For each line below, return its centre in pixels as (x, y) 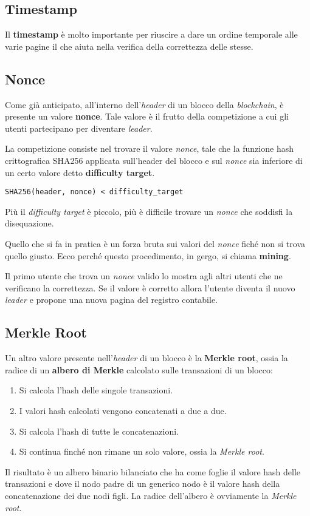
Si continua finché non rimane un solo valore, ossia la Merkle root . (142, 451)
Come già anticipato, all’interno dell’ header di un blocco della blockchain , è (144, 104)
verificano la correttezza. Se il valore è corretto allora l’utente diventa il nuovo (150, 287)
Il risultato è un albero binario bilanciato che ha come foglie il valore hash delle (153, 471)
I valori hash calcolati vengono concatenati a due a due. (123, 410)
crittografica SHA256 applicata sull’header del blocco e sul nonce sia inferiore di (154, 160)
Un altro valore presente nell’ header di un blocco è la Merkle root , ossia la (146, 358)
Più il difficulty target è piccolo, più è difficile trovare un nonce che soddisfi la (149, 211)
